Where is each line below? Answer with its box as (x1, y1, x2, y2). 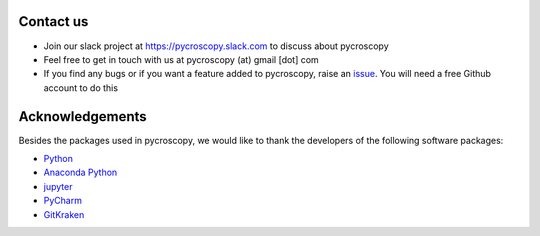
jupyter (43, 180, 73, 192)
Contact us (18, 13, 89, 30)
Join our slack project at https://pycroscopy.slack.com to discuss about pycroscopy (43, 40, 389, 52)
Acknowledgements (18, 108, 147, 125)
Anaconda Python (43, 166, 118, 179)
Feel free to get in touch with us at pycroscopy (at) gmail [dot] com (43, 53, 319, 65)
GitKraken (43, 208, 85, 220)
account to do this (43, 81, 119, 94)
